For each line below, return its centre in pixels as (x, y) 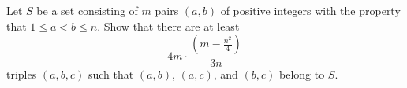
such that (111, 74)
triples (22, 74)
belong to (302, 74)
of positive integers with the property (310, 10)
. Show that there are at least (168, 26)
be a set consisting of (87, 10)
